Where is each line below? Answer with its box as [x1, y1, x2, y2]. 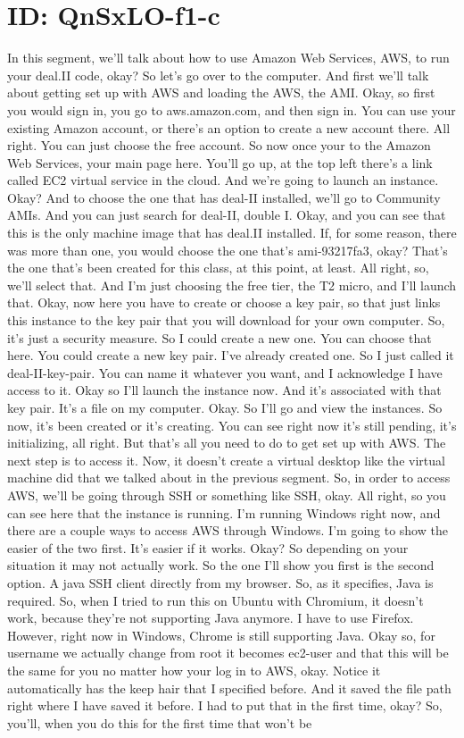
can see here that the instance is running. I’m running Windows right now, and [7, 503, 441, 522]
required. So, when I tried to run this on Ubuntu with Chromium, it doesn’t [7, 591, 424, 609]
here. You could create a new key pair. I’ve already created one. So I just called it [7, 346, 454, 365]
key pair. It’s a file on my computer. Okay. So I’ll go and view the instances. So [7, 398, 443, 416]
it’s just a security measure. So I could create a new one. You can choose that [7, 328, 432, 347]
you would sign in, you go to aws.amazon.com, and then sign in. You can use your [7, 100, 456, 119]
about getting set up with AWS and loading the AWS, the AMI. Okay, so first [7, 83, 435, 102]
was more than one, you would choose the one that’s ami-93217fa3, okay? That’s [7, 240, 448, 259]
